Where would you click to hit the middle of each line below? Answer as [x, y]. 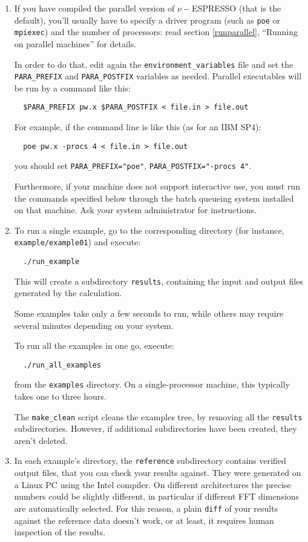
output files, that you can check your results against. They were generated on [158, 473]
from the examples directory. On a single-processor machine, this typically [152, 384]
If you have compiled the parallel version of [94, 8]
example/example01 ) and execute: [77, 242]
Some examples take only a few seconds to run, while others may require [149, 313]
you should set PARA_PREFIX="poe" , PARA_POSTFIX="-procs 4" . [133, 166]
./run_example [51, 262]
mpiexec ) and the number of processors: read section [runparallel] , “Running [156, 32]
